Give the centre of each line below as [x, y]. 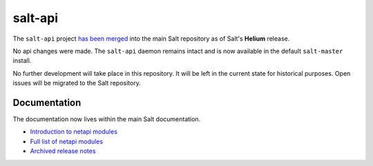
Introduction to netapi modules [74, 132]
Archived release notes [63, 151]
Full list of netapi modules [67, 141]
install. [22, 61]
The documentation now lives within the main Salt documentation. [107, 119]
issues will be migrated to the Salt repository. [77, 83]
